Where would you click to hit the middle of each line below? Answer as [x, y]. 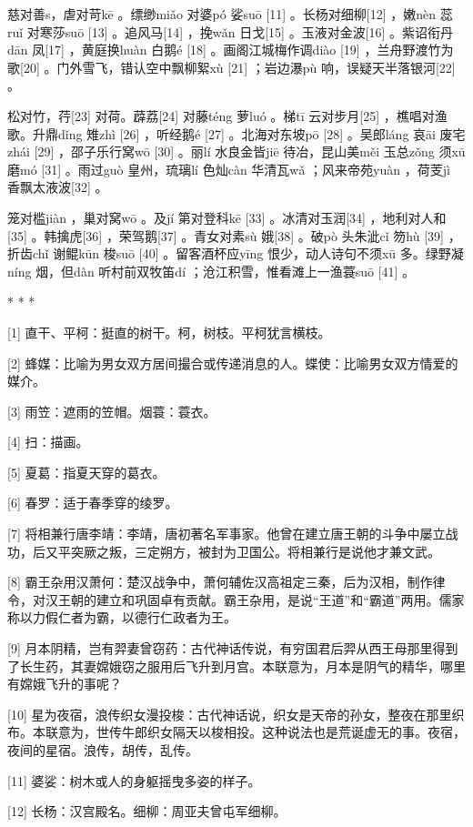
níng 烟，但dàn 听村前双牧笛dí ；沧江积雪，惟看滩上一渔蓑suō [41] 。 [211, 271]
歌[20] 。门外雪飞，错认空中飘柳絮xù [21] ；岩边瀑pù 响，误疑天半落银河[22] [231, 67]
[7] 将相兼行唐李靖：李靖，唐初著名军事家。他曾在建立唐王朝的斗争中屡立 [226, 534]
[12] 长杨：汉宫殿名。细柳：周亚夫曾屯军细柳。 [147, 811]
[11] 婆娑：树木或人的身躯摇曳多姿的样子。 [134, 780]
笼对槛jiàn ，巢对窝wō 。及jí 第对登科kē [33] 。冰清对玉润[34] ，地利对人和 [227, 217]
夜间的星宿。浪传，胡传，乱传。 [103, 750]
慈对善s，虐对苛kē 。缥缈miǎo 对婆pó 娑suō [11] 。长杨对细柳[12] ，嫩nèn [222, 14]
